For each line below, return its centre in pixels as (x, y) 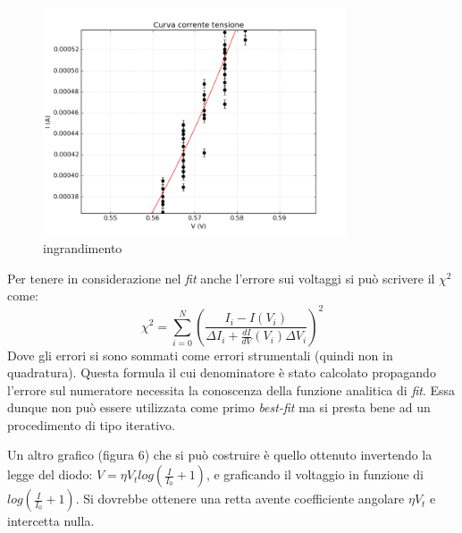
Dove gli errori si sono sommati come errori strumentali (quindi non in (200, 355)
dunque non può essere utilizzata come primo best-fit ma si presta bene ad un (219, 407)
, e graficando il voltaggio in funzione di (315, 474)
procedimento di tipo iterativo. (91, 424)
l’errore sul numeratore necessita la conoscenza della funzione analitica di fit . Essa (231, 389)
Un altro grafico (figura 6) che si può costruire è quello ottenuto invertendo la (220, 455)
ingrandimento (83, 248)
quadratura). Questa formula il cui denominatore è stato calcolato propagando (222, 372)
